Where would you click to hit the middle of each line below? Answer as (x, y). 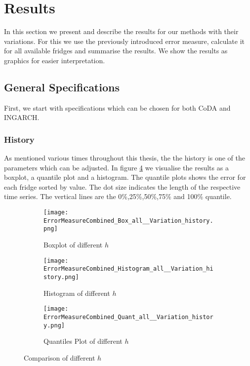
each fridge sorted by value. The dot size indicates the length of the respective (122, 186)
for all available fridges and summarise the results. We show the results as (116, 51)
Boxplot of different (73, 245)
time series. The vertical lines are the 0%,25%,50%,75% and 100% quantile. (118, 196)
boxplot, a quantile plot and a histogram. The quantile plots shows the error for (125, 177)
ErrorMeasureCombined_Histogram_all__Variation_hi (128, 269)
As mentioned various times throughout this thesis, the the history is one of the (125, 158)
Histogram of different (77, 293)
